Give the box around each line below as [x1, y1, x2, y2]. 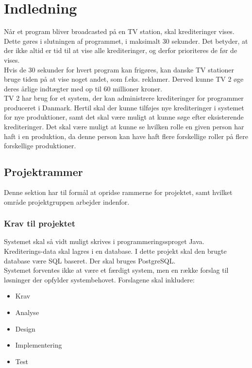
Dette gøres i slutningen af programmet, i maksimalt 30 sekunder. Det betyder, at [4, 35, 248, 46]
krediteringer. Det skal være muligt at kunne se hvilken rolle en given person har [4, 122, 244, 132]
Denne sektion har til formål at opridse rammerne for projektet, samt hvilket [4, 187, 233, 197]
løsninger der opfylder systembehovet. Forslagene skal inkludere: [4, 274, 195, 284]
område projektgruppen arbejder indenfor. [4, 196, 130, 207]
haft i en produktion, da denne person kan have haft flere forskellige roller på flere [4, 131, 248, 141]
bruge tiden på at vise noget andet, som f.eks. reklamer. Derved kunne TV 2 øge [4, 74, 244, 84]
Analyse [15, 307, 39, 317]
